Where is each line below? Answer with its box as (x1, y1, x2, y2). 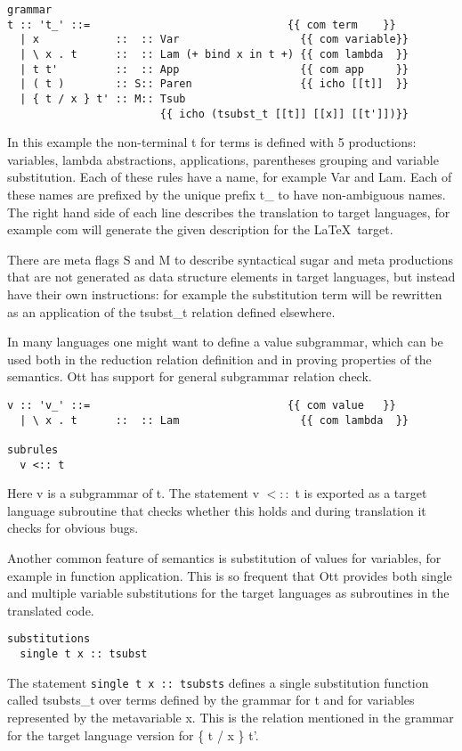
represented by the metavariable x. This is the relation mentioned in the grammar (7, 707, 454, 726)
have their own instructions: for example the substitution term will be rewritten (7, 285, 442, 303)
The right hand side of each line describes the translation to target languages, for (7, 202, 450, 221)
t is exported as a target (295, 484, 427, 502)
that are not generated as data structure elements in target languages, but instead (7, 267, 456, 286)
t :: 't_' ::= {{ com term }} (7, 18, 396, 31)
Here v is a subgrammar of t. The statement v (7, 484, 260, 502)
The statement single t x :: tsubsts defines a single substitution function (7, 673, 429, 691)
